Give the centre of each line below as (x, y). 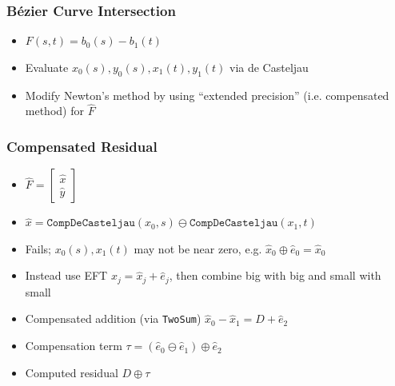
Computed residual (72, 372)
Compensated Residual (82, 146)
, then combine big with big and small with (275, 275)
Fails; (38, 248)
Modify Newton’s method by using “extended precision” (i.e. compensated (207, 95)
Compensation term (74, 346)
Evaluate (47, 67)
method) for (54, 111)
